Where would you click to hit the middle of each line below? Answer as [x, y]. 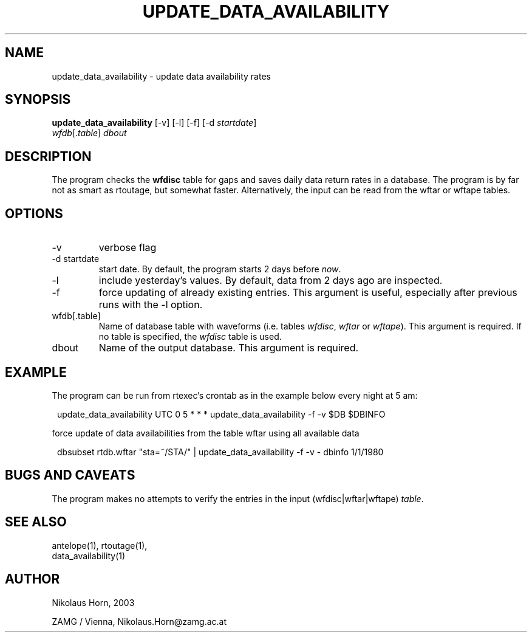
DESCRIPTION [48, 156]
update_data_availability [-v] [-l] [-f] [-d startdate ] [154, 123]
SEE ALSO [36, 522]
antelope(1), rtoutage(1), [100, 545]
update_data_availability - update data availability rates [161, 76]
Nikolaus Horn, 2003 [93, 602]
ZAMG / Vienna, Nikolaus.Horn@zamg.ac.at [139, 621]
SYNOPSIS [38, 100]
